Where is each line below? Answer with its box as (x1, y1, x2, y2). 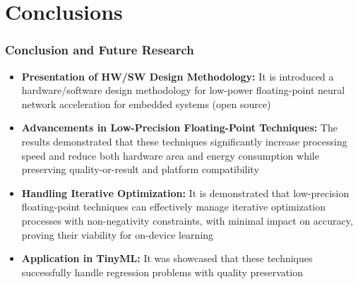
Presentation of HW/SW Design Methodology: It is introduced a (21, 69, 334, 83)
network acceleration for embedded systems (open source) (21, 96, 271, 111)
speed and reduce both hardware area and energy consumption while (21, 148, 319, 162)
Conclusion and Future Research (5, 41, 194, 59)
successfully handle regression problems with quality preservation (21, 264, 303, 279)
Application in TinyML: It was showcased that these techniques (21, 251, 313, 266)
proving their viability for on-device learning (21, 227, 214, 242)
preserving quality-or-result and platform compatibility (21, 162, 259, 177)
